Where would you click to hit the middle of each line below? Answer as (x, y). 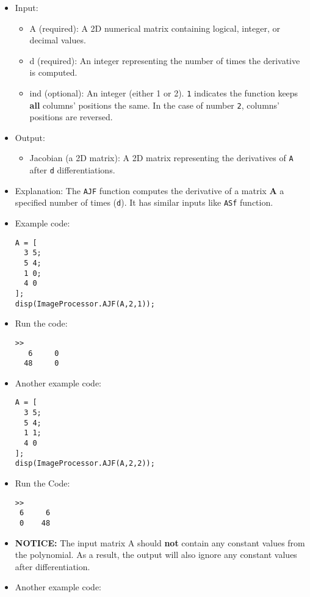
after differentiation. (52, 566)
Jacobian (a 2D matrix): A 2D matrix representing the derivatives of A (161, 158)
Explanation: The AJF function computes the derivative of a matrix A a (150, 190)
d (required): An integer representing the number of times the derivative (165, 60)
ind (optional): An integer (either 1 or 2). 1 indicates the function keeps (164, 92)
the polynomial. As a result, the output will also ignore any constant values (156, 555)
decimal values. (58, 40)
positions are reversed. (71, 117)
